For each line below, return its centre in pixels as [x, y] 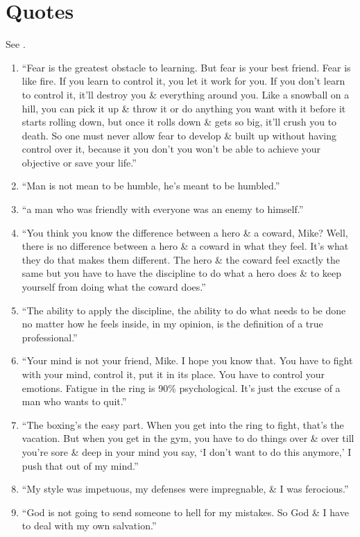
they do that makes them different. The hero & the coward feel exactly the [181, 259]
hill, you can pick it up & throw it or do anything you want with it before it [184, 108]
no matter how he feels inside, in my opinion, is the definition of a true [172, 324]
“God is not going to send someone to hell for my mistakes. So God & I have [185, 512]
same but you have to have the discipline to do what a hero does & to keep [182, 273]
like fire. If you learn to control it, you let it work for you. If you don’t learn [183, 81]
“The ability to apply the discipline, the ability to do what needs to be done [184, 310]
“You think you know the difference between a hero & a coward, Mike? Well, [185, 232]
